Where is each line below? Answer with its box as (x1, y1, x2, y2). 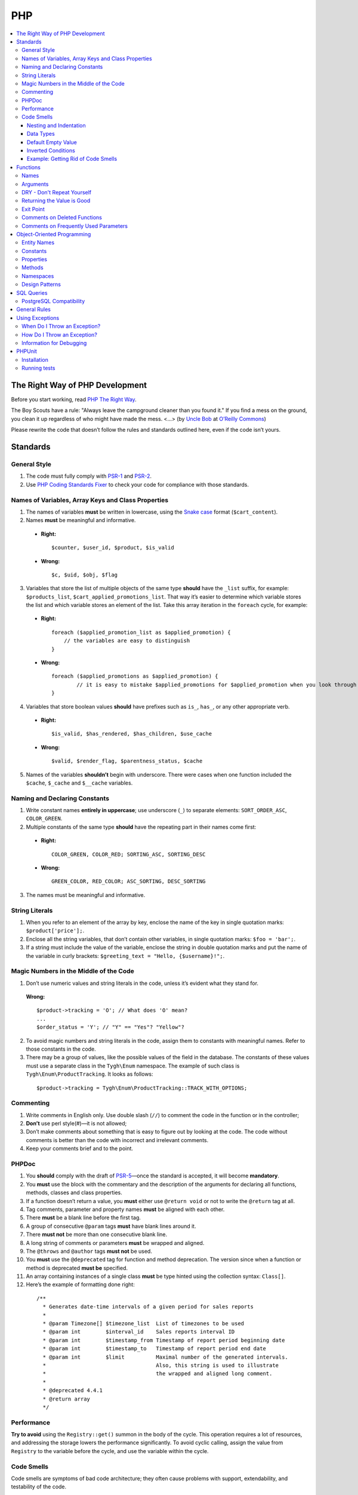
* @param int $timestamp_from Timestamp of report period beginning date (42, 1337, 285, 1344)
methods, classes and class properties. (26, 1189, 122, 1196)
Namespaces (21, 272, 54, 279)
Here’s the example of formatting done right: (26, 1281, 135, 1288)
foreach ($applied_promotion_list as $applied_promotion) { (51, 628, 231, 636)
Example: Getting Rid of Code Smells (27, 155, 118, 163)
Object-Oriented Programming (16, 230, 91, 237)
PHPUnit (16, 347, 37, 355)
